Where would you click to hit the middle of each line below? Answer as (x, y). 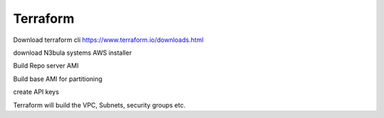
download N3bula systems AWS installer (73, 53)
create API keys (36, 92)
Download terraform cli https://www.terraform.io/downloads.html (108, 40)
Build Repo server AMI (46, 66)
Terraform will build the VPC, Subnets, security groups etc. (100, 105)
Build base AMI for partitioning (58, 79)
